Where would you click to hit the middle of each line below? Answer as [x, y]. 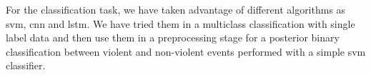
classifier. [26, 65]
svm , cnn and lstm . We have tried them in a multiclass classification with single [180, 23]
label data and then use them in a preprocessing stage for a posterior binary [173, 37]
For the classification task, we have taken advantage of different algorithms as [176, 9]
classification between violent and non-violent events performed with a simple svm [186, 51]
